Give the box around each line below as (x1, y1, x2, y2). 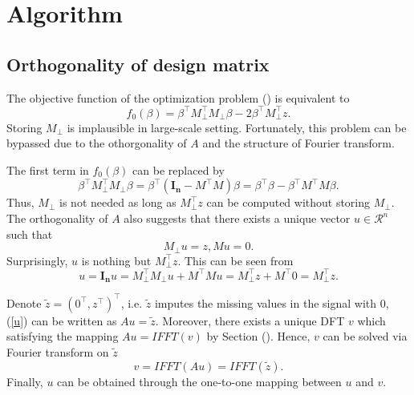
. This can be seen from (177, 252, 294, 268)
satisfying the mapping (6, 328, 119, 345)
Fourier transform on (6, 343, 109, 360)
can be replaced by (132, 161, 225, 178)
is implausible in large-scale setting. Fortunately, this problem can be (67, 119, 407, 135)
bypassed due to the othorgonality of (6, 135, 187, 151)
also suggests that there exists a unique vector (124, 210, 351, 227)
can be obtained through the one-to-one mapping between (57, 373, 342, 389)
